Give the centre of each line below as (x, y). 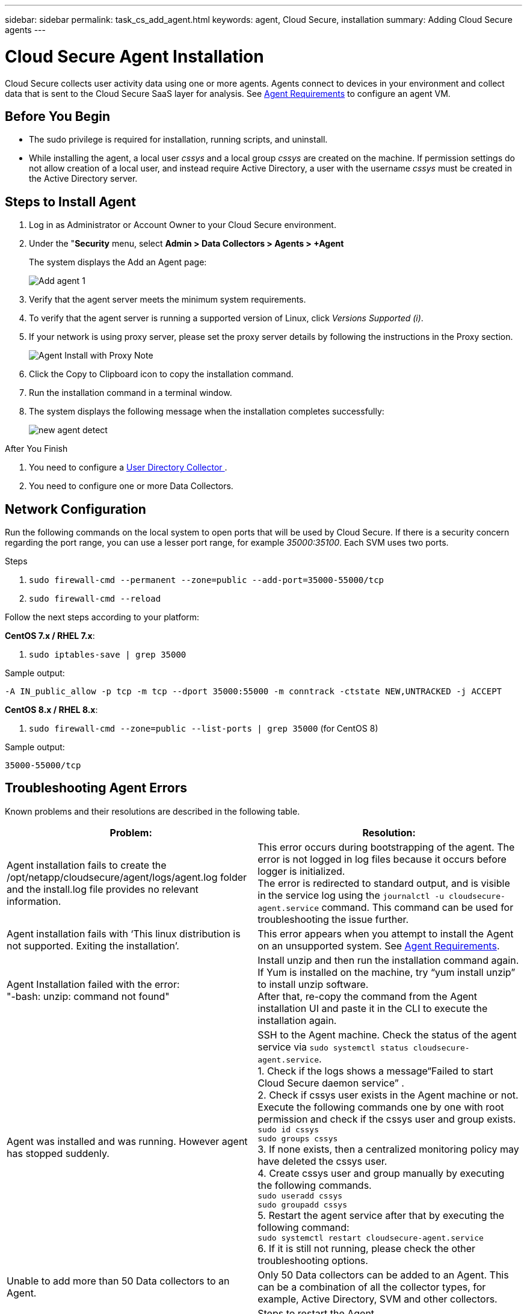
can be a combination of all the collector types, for (372, 1287)
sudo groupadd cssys (302, 1204)
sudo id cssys (288, 1129)
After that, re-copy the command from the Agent (367, 996)
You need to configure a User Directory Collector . (128, 467)
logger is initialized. (301, 871)
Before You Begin (58, 116)
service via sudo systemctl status (333, 1047)
